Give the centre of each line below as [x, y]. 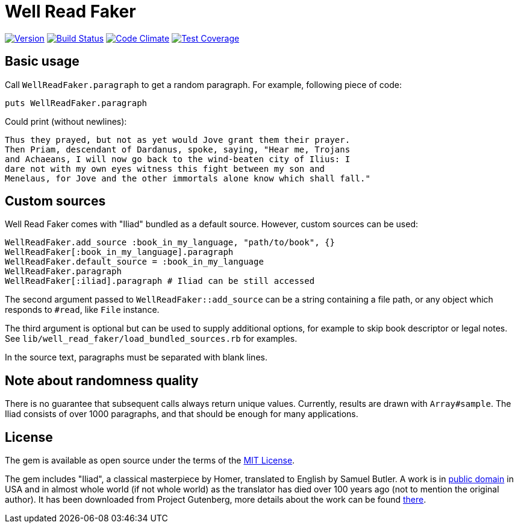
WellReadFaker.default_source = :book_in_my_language [134, 262]
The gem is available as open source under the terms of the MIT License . [150, 460]
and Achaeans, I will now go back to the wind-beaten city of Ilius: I [178, 159]
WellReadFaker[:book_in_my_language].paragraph [119, 252]
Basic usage [42, 61]
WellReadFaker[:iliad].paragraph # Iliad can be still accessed [160, 281]
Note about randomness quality [102, 380]
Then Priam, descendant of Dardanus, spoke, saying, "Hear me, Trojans [178, 149]
